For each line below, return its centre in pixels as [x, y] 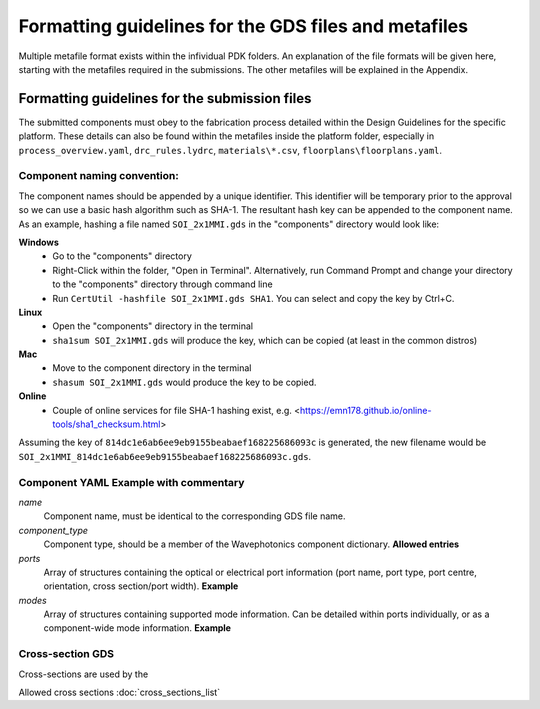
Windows [38, 242]
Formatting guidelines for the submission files [165, 98]
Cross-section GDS [66, 654]
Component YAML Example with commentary [131, 482]
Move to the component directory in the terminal [152, 368]
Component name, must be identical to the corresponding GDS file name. [194, 516]
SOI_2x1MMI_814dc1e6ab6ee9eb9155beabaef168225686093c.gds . [165, 456]
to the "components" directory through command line [163, 284]
